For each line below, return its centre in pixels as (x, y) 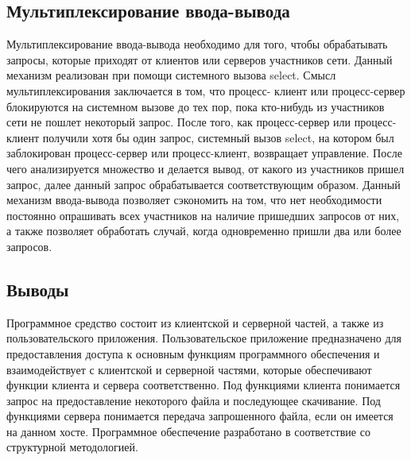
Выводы (38, 289)
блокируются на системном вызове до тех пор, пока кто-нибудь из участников (196, 106)
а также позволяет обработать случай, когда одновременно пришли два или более (204, 231)
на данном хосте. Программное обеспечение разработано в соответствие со (188, 431)
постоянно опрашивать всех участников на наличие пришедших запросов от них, (203, 215)
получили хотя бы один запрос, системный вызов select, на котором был (218, 137)
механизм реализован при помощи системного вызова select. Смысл (171, 75)
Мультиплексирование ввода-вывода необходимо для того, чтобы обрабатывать (197, 44)
